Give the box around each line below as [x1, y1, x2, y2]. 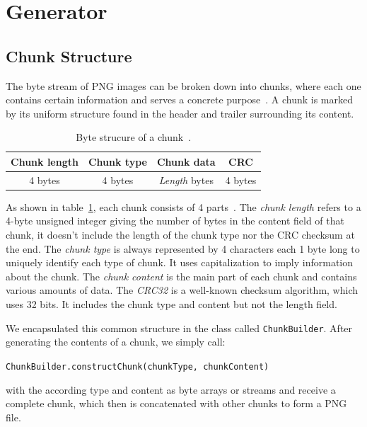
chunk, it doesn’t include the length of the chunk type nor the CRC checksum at [6, 227, 355, 242]
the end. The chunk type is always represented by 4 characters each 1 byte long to [6, 241, 360, 256]
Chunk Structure [6, 45, 132, 67]
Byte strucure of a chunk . [76, 130, 192, 144]
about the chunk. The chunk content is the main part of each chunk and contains [6, 268, 357, 283]
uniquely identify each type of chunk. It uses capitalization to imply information [6, 255, 354, 270]
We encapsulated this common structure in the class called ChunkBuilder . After [6, 320, 353, 335]
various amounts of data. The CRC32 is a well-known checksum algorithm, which [6, 283, 359, 297]
